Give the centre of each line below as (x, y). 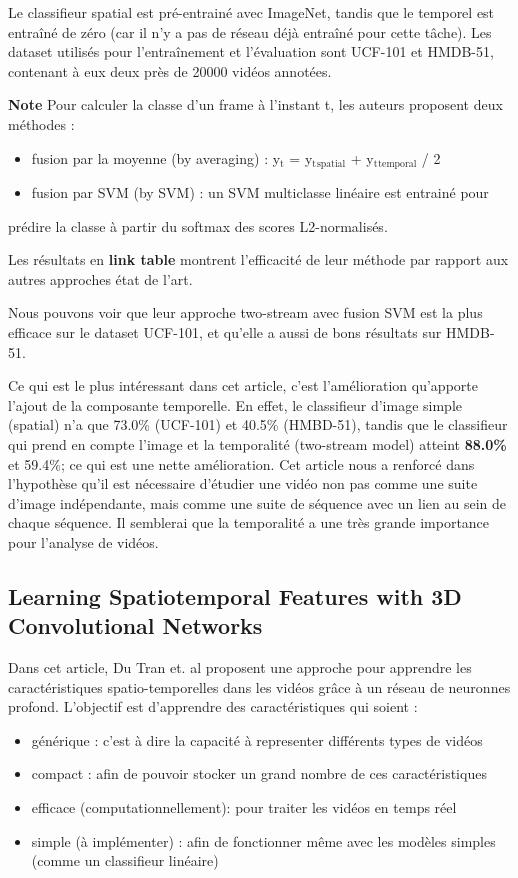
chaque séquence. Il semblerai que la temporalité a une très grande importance (249, 522)
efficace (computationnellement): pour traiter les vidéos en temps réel (244, 807)
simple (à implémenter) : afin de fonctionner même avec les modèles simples (263, 840)
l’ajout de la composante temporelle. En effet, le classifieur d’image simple (235, 404)
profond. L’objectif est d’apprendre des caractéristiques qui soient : (213, 706)
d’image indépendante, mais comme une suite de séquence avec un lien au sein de (257, 502)
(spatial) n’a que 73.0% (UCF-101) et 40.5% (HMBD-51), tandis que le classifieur (258, 424)
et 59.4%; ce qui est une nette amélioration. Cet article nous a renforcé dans (241, 463)
